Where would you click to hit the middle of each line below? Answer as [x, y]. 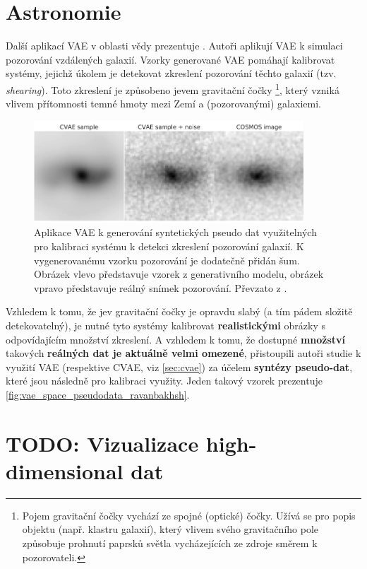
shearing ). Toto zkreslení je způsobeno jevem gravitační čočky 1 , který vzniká [173, 88]
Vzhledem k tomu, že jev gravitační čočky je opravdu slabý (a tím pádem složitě [179, 311]
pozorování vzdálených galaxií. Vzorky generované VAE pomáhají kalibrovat [170, 59]
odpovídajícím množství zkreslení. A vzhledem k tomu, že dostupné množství [176, 339]
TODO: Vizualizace [102, 443]
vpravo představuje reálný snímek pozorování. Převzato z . [161, 287]
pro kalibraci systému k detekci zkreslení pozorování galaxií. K [169, 246]
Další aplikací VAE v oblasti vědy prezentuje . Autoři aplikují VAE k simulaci [174, 46]
